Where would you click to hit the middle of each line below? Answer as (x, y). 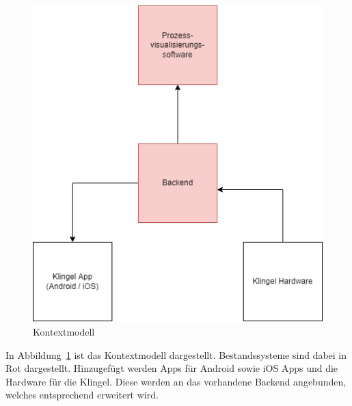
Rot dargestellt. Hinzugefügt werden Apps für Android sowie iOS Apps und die (172, 368)
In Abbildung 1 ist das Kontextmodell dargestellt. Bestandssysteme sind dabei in (176, 354)
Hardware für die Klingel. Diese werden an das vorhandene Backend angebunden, (176, 381)
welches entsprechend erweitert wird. (82, 395)
